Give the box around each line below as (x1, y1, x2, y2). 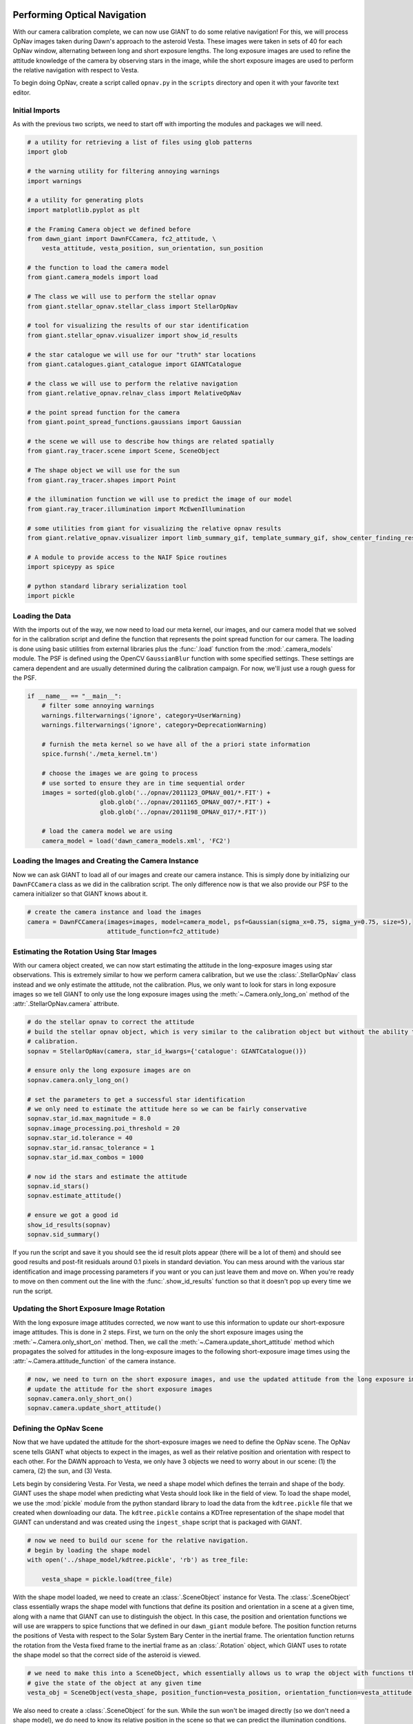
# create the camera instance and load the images (27, 908, 202, 916)
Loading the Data (12, 611, 72, 621)
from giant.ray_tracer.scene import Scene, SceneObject (27, 447, 220, 455)
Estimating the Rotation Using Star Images (12, 947, 158, 956)
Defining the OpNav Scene (12, 1423, 103, 1433)
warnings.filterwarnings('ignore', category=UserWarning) (41, 711, 242, 719)
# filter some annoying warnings (41, 702, 155, 710)
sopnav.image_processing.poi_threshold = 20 (27, 1124, 180, 1132)
